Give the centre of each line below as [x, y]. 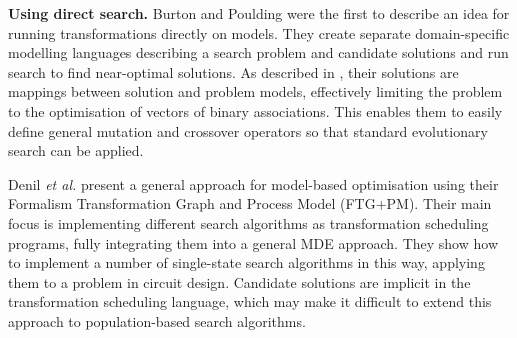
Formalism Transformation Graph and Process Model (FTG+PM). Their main [250, 203]
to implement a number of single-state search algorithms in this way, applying [246, 262]
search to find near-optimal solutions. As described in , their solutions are [233, 71]
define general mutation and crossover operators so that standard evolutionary [248, 130]
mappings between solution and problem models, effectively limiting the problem [255, 91]
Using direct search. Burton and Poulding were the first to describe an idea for [259, 13]
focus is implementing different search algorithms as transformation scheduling [248, 222]
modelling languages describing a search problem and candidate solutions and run [258, 52]
